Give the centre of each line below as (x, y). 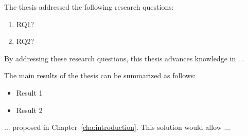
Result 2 (29, 110)
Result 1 (29, 92)
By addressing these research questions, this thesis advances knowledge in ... (124, 58)
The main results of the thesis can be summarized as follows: (100, 75)
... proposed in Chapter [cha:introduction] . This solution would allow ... (117, 127)
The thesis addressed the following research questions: (89, 7)
